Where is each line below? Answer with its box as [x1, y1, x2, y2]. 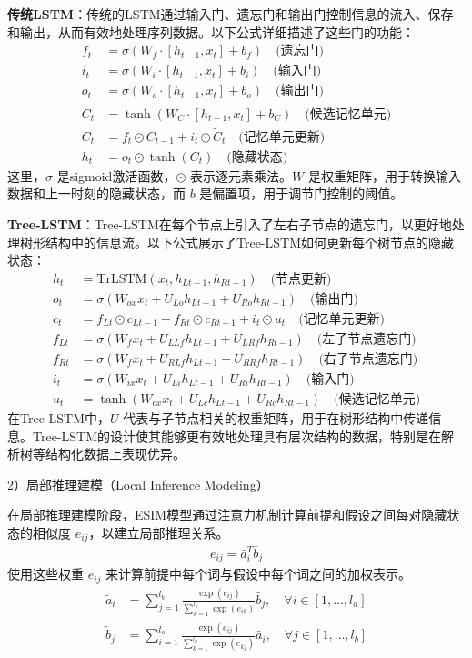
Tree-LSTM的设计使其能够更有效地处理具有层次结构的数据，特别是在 [32, 426, 442, 445]
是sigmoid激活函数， [56, 166, 176, 185]
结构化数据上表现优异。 [45, 444, 186, 463]
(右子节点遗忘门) [318, 352, 418, 366]
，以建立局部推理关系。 [88, 522, 229, 542]
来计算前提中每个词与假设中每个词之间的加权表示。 [105, 564, 412, 583]
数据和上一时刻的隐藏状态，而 [7, 184, 186, 203]
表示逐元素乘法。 [189, 166, 292, 185]
